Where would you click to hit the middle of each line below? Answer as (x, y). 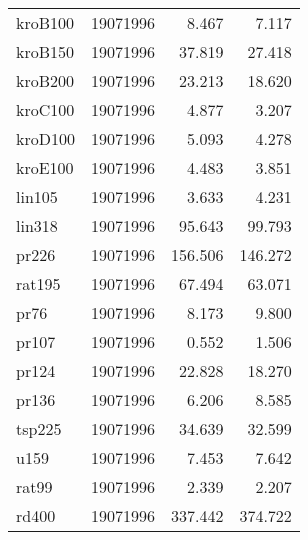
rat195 (38, 283)
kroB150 (45, 51)
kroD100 (45, 138)
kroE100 (45, 167)
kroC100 (45, 109)
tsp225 (39, 428)
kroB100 (45, 22)
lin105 (37, 196)
